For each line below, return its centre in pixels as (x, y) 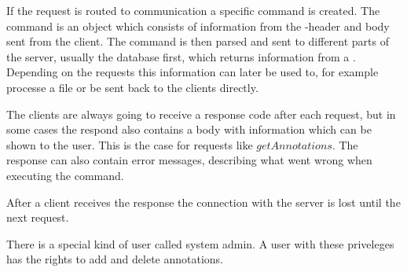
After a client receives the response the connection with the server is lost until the (203, 202)
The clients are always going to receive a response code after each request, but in (201, 114)
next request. (38, 217)
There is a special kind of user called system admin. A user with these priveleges (200, 243)
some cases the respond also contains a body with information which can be (189, 129)
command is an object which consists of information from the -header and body (198, 26)
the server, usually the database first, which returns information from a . (181, 56)
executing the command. (65, 175)
